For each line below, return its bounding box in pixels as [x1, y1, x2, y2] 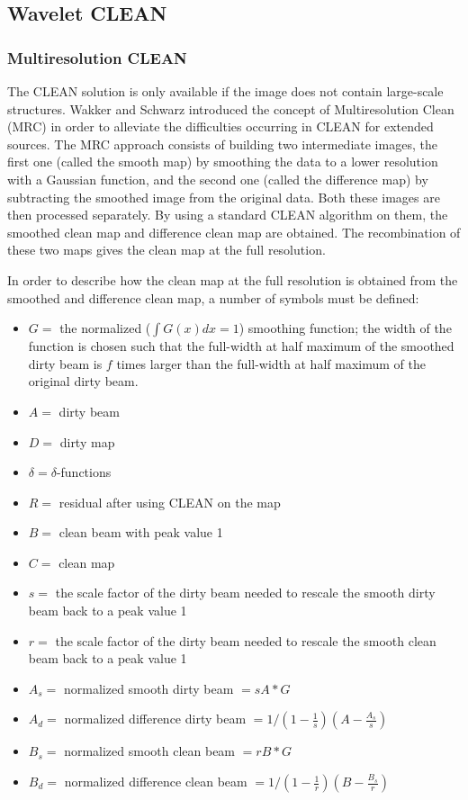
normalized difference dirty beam [64, 709, 247, 728]
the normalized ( [59, 319, 151, 337]
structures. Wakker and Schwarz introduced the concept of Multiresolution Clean [7, 99, 454, 118]
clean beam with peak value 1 [58, 523, 223, 542]
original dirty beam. [28, 372, 139, 391]
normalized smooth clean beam [64, 742, 236, 760]
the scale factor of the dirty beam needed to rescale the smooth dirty [55, 583, 436, 602]
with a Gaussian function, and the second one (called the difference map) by [7, 169, 428, 188]
